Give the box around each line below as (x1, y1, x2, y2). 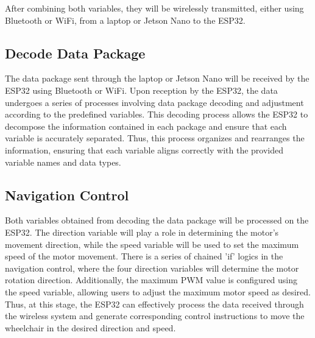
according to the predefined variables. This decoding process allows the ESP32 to (5, 108, 308, 121)
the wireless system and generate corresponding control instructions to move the (5, 309, 305, 322)
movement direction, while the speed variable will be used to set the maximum (5, 238, 299, 250)
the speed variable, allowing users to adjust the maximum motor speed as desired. (5, 285, 311, 298)
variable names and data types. (5, 155, 121, 168)
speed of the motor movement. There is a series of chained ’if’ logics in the (5, 250, 283, 262)
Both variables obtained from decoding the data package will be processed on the (5, 214, 309, 227)
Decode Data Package (5, 43, 146, 62)
